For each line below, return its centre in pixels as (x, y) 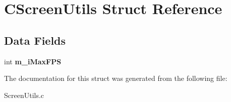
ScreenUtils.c (24, 95)
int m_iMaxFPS (33, 61)
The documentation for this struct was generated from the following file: (116, 78)
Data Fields (35, 40)
